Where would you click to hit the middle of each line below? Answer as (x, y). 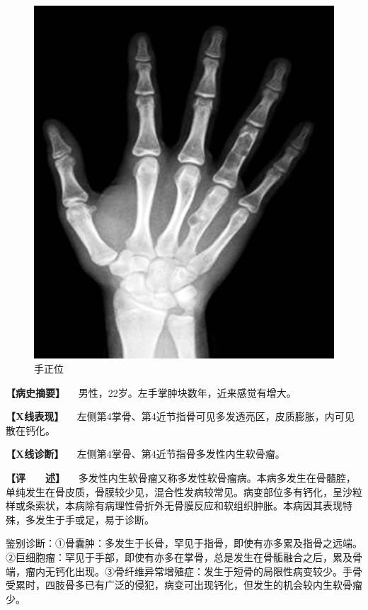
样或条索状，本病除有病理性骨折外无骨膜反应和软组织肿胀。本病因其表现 (174, 505)
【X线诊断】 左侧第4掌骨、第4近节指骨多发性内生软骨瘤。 (145, 454)
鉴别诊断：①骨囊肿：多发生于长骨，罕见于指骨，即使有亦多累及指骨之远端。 (184, 543)
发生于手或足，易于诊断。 (94, 519)
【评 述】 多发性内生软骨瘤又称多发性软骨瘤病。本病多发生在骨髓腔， (181, 478)
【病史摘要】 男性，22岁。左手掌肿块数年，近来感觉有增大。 (151, 392)
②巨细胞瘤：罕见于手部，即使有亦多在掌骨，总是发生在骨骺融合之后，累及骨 (184, 557)
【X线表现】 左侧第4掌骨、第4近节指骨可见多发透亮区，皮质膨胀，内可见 (180, 416)
